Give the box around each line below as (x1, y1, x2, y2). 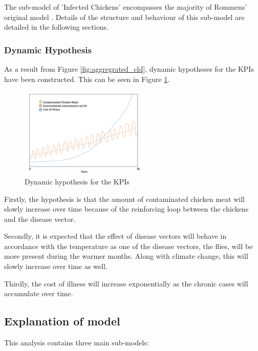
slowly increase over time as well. (4, 261, 107, 272)
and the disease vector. (4, 213, 76, 224)
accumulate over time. (4, 288, 73, 299)
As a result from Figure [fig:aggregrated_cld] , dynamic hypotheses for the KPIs (4, 64, 254, 74)
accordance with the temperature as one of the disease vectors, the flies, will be (4, 240, 253, 251)
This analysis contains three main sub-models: (4, 337, 149, 348)
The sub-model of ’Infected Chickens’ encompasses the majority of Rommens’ (4, 2, 247, 12)
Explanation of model (4, 313, 120, 329)
